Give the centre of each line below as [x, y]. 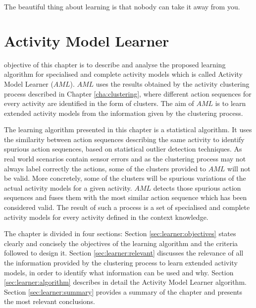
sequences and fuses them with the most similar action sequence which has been [126, 197]
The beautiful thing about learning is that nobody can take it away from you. [122, 6]
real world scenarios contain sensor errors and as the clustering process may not [125, 159]
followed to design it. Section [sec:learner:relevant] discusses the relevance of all [124, 253]
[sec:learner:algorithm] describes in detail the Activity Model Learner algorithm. [125, 282]
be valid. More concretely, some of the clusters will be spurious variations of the [125, 178]
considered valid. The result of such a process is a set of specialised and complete [127, 207]
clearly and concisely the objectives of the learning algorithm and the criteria [121, 243]
